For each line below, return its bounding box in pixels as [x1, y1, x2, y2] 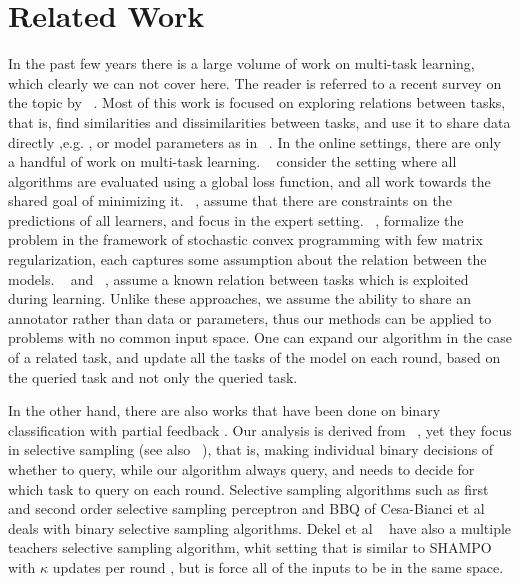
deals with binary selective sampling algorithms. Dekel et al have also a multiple [8, 517, 512, 538]
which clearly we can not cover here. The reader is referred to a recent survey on [8, 72, 502, 93]
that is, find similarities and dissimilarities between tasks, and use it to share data [8, 111, 511, 132]
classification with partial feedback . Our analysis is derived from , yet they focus [8, 419, 512, 440]
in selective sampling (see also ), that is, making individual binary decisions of [8, 439, 494, 460]
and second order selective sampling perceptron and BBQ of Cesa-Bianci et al [8, 498, 485, 519]
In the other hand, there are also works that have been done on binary [8, 400, 441, 421]
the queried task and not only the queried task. [8, 366, 298, 387]
